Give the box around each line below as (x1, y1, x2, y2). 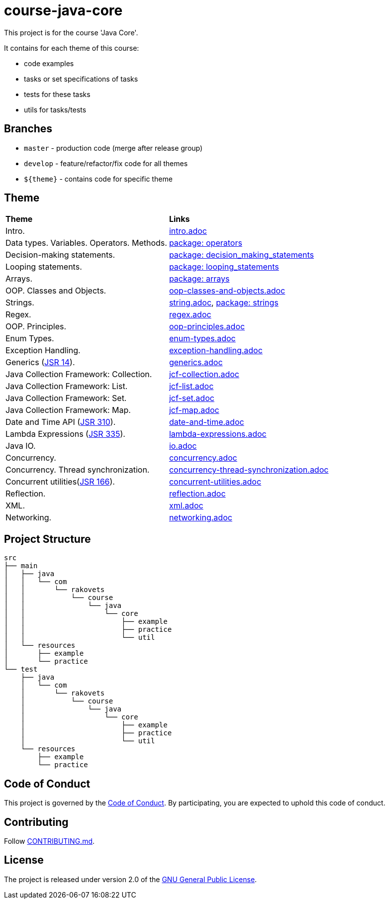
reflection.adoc (169, 489, 226, 499)
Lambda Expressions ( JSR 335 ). (5, 429, 125, 439)
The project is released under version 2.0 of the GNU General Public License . (4, 875, 257, 884)
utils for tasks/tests (24, 105, 87, 114)
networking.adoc (169, 512, 232, 523)
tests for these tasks (24, 90, 91, 99)
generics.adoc (169, 357, 223, 368)
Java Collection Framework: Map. (5, 405, 131, 415)
